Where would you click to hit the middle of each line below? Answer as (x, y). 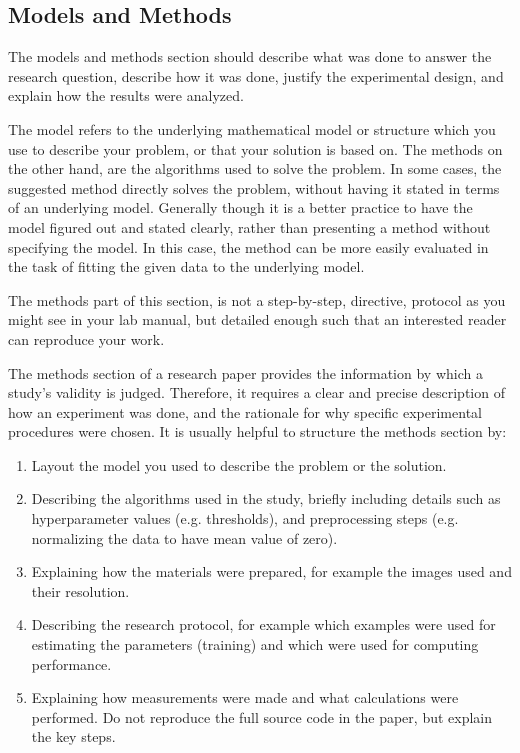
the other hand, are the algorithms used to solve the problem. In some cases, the (255, 168)
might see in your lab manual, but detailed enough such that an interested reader (257, 319)
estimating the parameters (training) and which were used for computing (255, 644)
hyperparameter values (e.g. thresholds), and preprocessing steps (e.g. (245, 518)
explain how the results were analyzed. (126, 95)
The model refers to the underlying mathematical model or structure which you (252, 128)
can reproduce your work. (86, 338)
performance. (71, 663)
